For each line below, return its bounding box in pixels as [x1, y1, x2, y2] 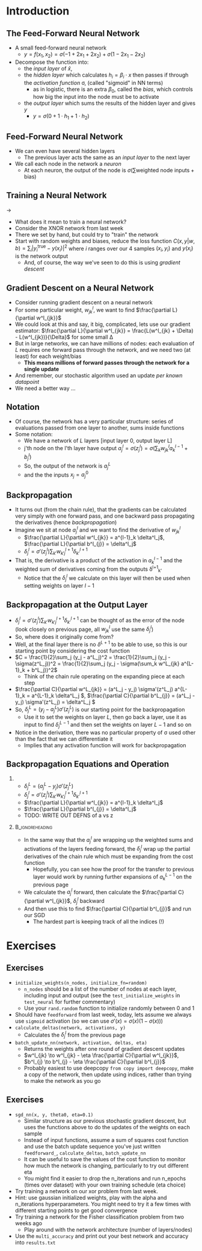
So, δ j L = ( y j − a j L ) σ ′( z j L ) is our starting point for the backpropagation [14, 704, 185, 715]
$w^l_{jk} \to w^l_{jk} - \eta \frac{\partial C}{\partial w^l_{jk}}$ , [23, 1052, 179, 1059]
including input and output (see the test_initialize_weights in [23, 991, 180, 999]
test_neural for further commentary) [23, 998, 116, 1005]
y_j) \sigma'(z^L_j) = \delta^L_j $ [14, 698, 96, 706]
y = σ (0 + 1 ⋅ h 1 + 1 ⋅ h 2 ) [32, 113, 90, 121]
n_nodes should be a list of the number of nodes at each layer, [23, 985, 177, 992]
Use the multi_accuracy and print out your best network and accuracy [14, 1232, 189, 1240]
